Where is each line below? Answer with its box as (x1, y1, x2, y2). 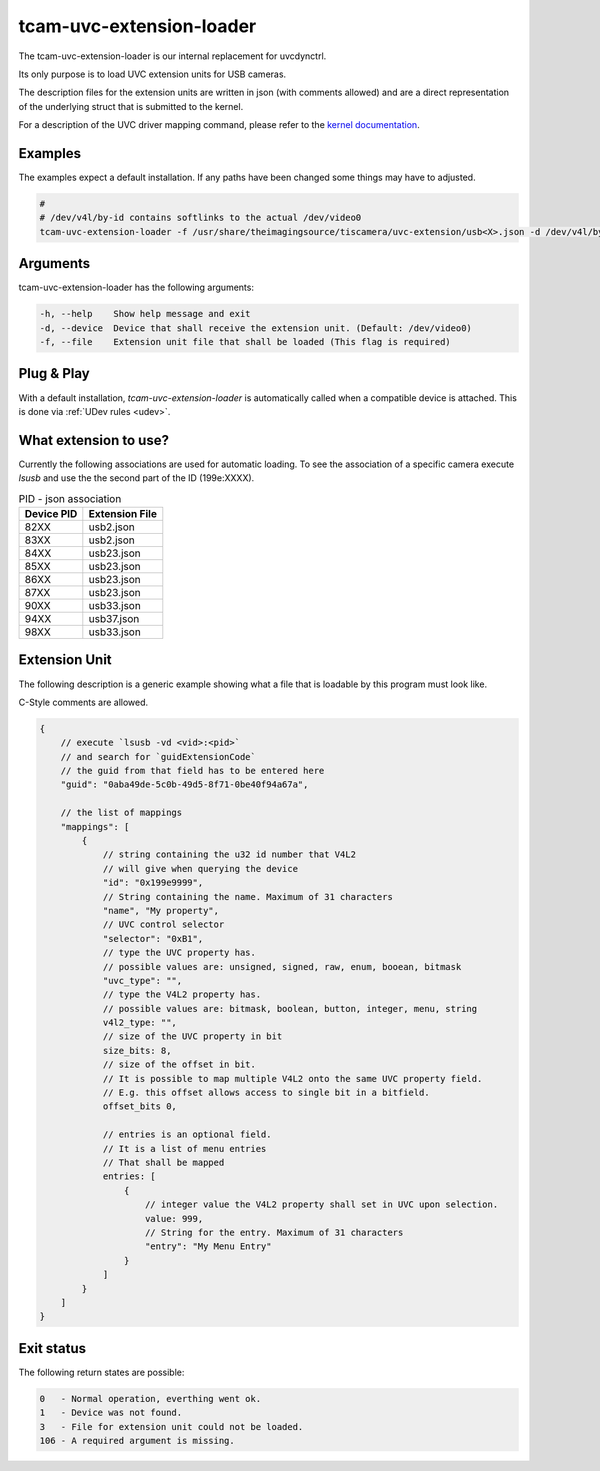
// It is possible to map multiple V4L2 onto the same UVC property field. (102, 1073, 483, 1084)
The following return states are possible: (18, 1366, 185, 1378)
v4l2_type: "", (102, 1017, 177, 1029)
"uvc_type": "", (102, 975, 183, 986)
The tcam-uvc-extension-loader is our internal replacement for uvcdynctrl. (18, 50, 327, 62)
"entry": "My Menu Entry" (145, 1241, 272, 1252)
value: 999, (145, 1213, 204, 1224)
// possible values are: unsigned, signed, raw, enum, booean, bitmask (102, 961, 462, 972)
